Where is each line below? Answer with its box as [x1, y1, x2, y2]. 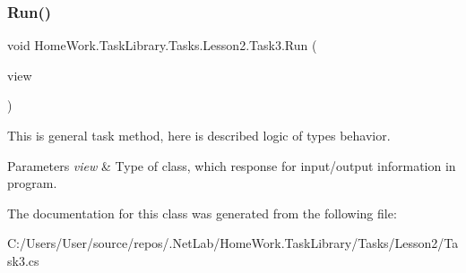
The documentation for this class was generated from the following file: [7, 203, 397, 222]
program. [7, 174, 57, 192]
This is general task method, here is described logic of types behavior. [7, 126, 391, 144]
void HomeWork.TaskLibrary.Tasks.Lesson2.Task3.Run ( [7, 36, 317, 55]
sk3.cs [7, 251, 39, 269]
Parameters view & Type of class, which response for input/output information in [7, 156, 456, 175]
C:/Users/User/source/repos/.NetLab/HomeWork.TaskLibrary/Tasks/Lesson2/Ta [7, 234, 459, 252]
